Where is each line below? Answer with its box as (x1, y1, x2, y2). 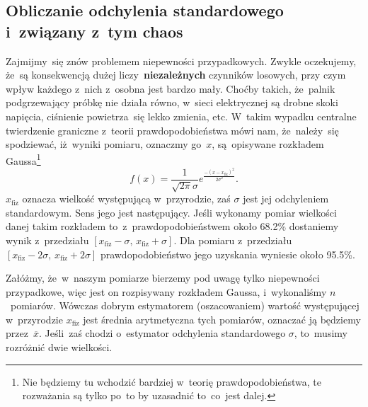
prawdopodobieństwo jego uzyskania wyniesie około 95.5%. (100, 246, 355, 261)
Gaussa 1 (6, 151, 41, 168)
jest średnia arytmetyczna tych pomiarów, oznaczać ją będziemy (83, 311, 361, 326)
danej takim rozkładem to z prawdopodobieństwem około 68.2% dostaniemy (6, 219, 339, 234)
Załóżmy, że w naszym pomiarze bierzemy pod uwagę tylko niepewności (6, 270, 320, 285)
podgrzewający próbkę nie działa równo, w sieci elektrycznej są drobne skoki (6, 95, 338, 110)
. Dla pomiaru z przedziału (173, 232, 292, 247)
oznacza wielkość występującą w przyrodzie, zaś (22, 191, 231, 206)
